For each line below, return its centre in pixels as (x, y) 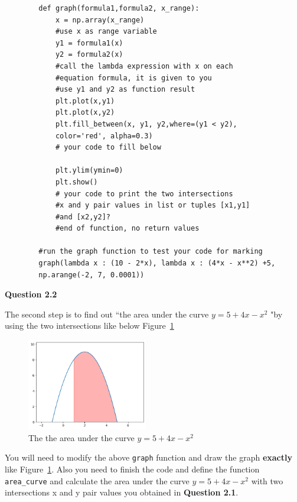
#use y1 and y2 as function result (125, 90)
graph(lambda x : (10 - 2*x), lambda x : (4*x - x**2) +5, (157, 263)
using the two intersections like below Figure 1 (89, 326)
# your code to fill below (108, 148)
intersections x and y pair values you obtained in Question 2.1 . (122, 492)
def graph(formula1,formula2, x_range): (119, 8)
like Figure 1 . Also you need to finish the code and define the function (132, 469)
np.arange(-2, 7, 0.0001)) (92, 275)
